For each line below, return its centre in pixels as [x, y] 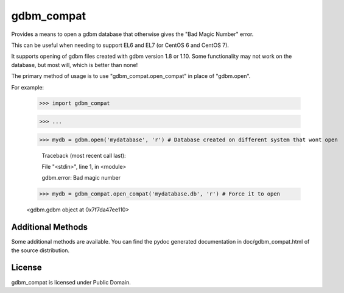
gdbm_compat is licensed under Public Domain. [71, 282]
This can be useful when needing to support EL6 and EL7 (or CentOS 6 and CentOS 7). [120, 45]
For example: [28, 87]
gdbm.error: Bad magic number [81, 178]
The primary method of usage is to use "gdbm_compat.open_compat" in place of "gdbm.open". [131, 76]
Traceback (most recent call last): [84, 155]
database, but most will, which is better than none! [75, 65]
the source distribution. [40, 250]
